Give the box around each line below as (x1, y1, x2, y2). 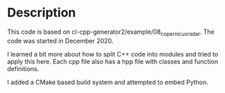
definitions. (7, 64, 39, 73)
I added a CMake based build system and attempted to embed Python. (7, 78, 209, 86)
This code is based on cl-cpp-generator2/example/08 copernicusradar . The (7, 28, 215, 37)
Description (7, 5, 76, 21)
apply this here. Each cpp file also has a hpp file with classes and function (7, 57, 218, 65)
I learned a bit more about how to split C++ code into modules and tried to (7, 50, 219, 58)
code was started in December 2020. (7, 37, 114, 45)
